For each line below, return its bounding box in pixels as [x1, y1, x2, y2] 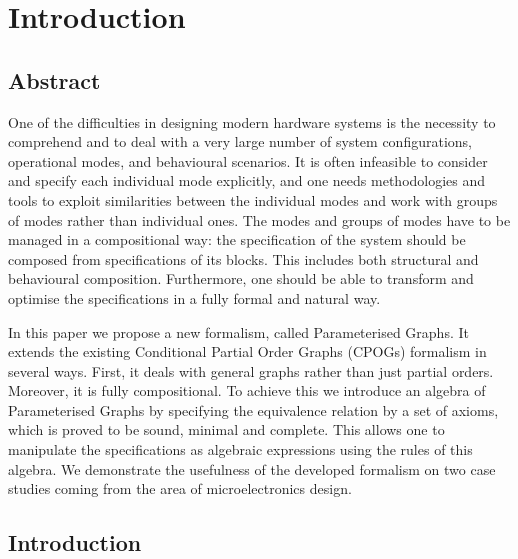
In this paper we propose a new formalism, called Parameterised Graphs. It [8, 321, 469, 342]
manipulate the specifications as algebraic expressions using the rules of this [8, 439, 473, 460]
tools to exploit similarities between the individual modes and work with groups [8, 189, 498, 210]
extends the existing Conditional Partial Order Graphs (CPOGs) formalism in [8, 341, 487, 362]
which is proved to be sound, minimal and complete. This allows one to [8, 419, 445, 440]
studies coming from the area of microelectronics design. [8, 478, 352, 499]
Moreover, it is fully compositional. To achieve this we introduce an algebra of [8, 380, 486, 401]
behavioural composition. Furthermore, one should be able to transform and [8, 268, 474, 289]
